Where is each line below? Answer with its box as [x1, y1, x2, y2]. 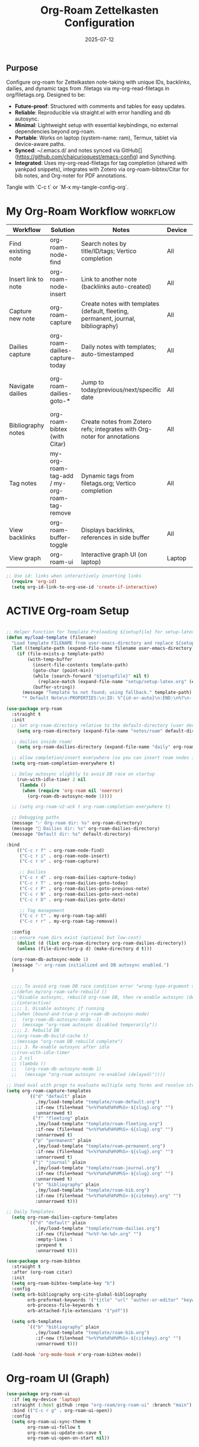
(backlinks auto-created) [81, 283, 152, 291]
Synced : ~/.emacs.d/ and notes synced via [14, 147, 120, 154]
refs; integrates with [81, 425, 137, 433]
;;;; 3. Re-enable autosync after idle [11, 1044, 110, 1050]
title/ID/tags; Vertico [81, 247, 137, 255]
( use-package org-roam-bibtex [6, 1258, 81, 1264]
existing [9, 247, 31, 255]
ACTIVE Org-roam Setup [6, 604, 129, 618]
